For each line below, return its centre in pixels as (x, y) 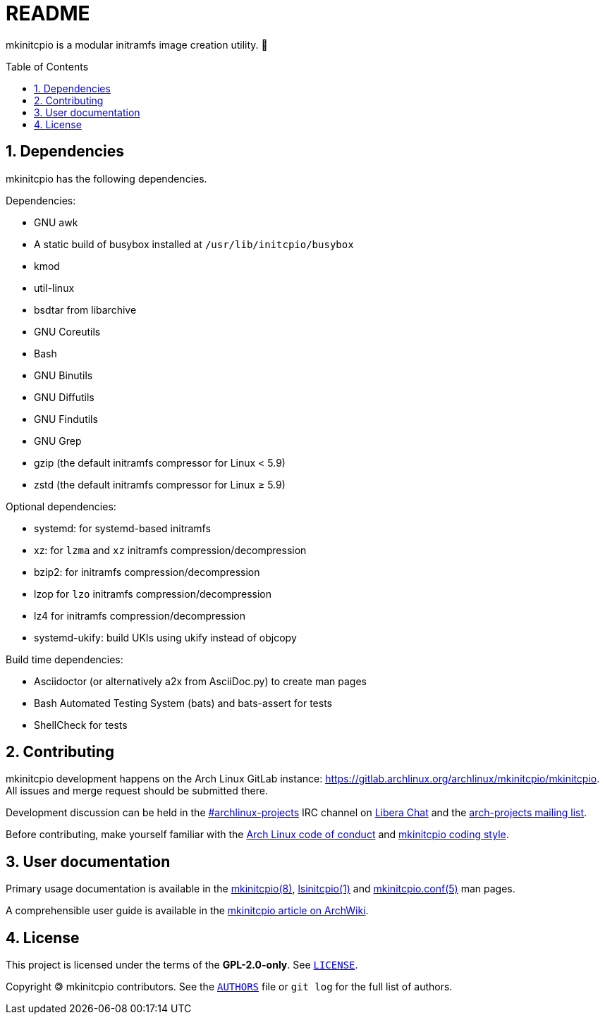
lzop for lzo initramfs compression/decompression (153, 594)
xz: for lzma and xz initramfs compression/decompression (170, 550)
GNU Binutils (63, 375)
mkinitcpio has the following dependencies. (106, 178)
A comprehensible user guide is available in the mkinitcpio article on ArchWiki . (187, 911)
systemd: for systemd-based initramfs (122, 528)
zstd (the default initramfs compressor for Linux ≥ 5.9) (160, 484)
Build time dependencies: (65, 659)
